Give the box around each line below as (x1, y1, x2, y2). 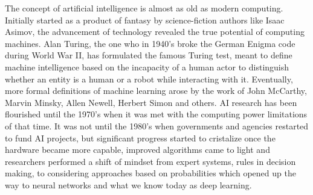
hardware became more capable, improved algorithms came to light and (5, 143, 270, 156)
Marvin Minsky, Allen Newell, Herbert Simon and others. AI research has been (5, 96, 297, 108)
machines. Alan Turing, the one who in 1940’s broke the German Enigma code (5, 37, 295, 49)
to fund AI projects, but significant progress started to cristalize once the (5, 131, 276, 144)
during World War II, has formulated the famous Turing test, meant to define (5, 49, 292, 61)
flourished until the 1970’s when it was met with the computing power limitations (5, 108, 308, 120)
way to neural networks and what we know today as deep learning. (5, 178, 252, 191)
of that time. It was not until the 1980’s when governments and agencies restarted (5, 119, 309, 132)
